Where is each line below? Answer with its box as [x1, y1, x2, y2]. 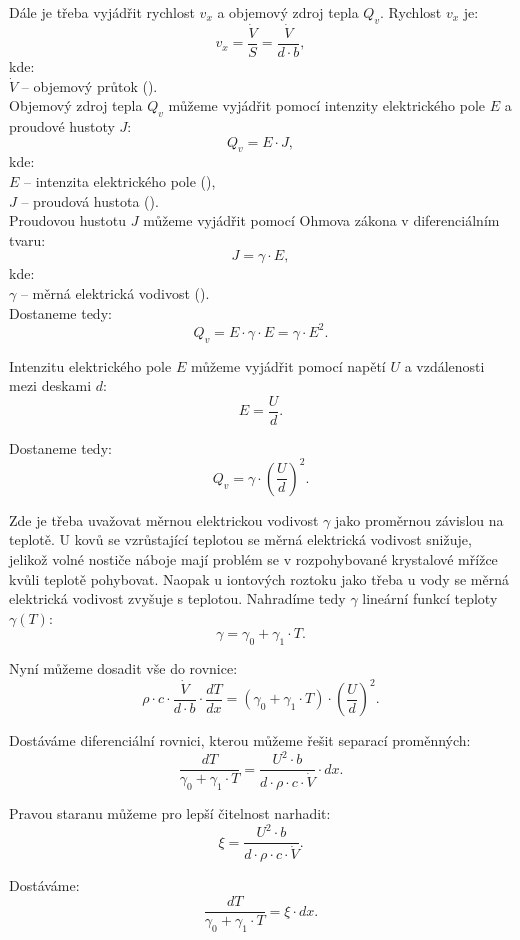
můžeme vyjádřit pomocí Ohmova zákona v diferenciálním [143, 210, 500, 231]
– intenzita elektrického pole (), [24, 171, 216, 192]
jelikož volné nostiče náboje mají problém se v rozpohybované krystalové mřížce [9, 549, 498, 570]
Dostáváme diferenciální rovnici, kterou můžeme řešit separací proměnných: [9, 730, 471, 751]
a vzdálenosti [404, 355, 485, 376]
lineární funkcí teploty [362, 588, 498, 609]
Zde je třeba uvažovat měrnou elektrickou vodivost [9, 509, 319, 530]
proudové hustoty [9, 116, 115, 137]
